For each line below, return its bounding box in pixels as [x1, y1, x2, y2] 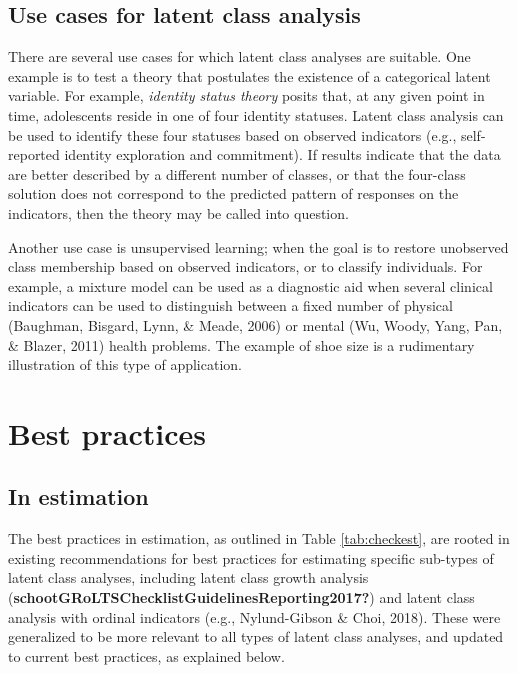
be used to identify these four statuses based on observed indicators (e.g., [8, 124, 457, 145]
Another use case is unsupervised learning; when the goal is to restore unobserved [8, 236, 509, 257]
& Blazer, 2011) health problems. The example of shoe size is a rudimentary [8, 334, 475, 355]
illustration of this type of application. [8, 354, 242, 375]
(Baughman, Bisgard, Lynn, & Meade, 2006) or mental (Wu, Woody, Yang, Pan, [8, 314, 503, 335]
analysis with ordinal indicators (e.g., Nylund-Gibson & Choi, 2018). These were [8, 606, 501, 627]
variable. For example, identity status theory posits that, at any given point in [8, 85, 485, 106]
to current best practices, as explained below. [8, 645, 285, 666]
